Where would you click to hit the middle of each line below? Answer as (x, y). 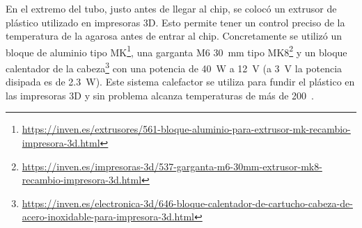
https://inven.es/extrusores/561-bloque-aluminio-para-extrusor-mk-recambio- (186, 129)
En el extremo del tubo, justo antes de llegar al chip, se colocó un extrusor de (171, 8)
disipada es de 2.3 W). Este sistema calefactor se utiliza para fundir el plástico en (180, 82)
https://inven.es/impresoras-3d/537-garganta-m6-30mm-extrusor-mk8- (172, 166)
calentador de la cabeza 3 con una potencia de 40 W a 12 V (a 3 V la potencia (174, 67)
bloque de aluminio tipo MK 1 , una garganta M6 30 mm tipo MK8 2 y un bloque (176, 51)
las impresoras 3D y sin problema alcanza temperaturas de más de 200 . (160, 95)
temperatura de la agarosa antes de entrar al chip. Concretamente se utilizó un (174, 36)
